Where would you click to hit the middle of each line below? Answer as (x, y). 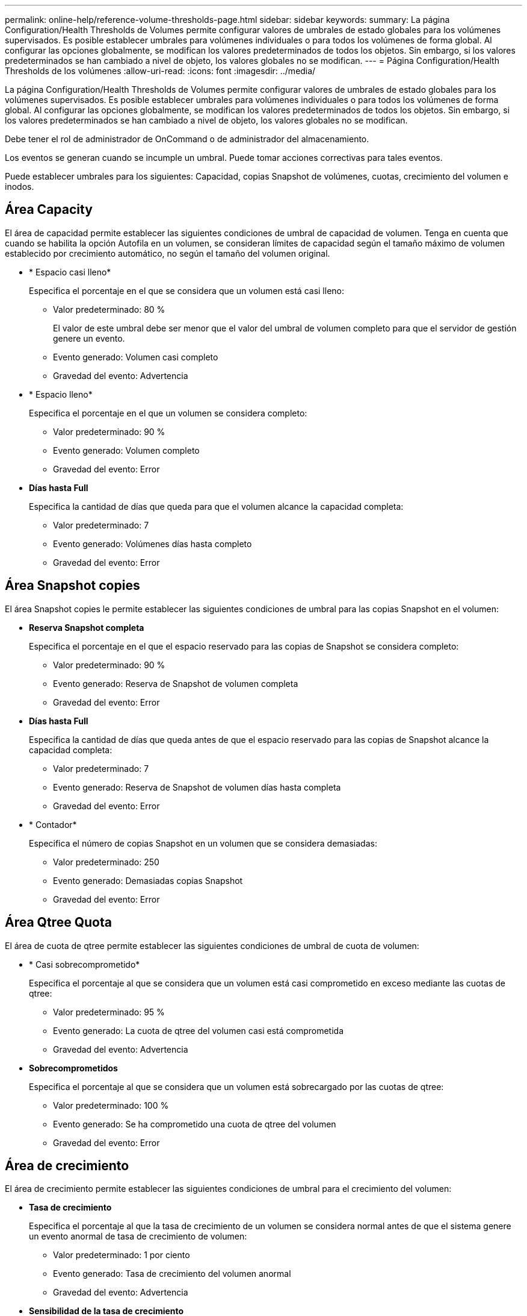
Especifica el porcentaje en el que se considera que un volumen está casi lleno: (186, 290)
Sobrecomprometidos (73, 1068)
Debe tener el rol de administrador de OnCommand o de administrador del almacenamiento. (187, 139)
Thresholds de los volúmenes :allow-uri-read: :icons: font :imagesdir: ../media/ (160, 71)
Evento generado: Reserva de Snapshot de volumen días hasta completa (197, 787)
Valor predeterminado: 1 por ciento (122, 1255)
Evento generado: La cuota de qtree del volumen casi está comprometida (198, 1030)
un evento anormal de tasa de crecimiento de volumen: (138, 1236)
